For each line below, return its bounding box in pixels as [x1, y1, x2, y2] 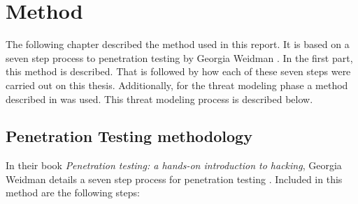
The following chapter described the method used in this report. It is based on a [6, 37, 350, 52]
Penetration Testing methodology [6, 125, 252, 147]
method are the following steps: [6, 185, 140, 200]
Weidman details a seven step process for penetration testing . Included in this [6, 171, 343, 186]
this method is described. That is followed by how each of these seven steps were [6, 64, 351, 79]
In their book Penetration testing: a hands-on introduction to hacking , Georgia [6, 158, 342, 173]
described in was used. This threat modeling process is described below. [6, 91, 313, 106]
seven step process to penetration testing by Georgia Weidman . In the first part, [6, 50, 353, 65]
